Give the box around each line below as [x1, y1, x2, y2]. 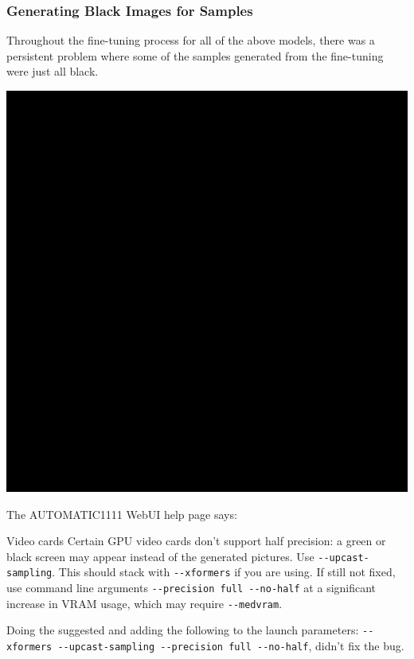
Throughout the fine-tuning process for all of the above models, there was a [6, 32, 375, 49]
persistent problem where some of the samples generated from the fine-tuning [6, 47, 384, 64]
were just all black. [6, 63, 99, 80]
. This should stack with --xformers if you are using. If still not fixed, [52, 563, 396, 580]
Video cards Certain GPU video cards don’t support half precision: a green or [6, 532, 386, 549]
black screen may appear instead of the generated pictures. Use [6, 548, 314, 564]
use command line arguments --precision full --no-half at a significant [6, 579, 377, 596]
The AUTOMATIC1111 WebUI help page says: [6, 505, 237, 522]
